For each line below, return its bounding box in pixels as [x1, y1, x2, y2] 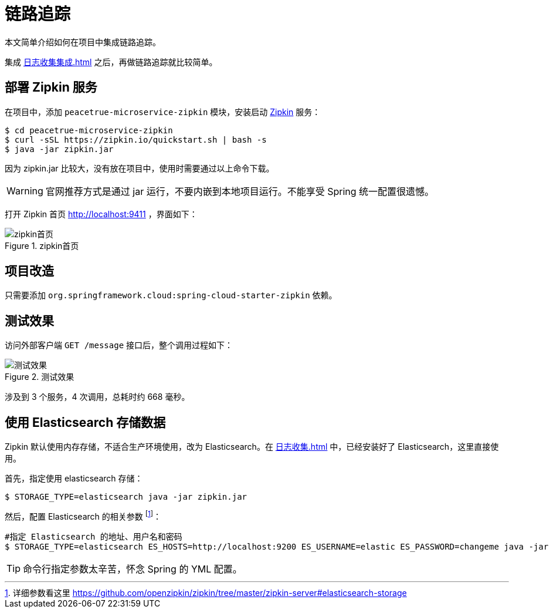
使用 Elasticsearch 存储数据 [5, 415, 166, 430]
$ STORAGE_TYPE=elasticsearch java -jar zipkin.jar [5, 492, 247, 502]
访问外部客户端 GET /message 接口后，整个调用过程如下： [5, 340, 233, 351]
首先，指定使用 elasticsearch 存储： [5, 473, 143, 484]
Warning [6, 184, 43, 197]
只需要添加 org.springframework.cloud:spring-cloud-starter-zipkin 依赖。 [5, 290, 337, 301]
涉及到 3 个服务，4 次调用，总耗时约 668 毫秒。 [5, 392, 190, 402]
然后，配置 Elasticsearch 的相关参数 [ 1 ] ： [5, 510, 161, 521]
